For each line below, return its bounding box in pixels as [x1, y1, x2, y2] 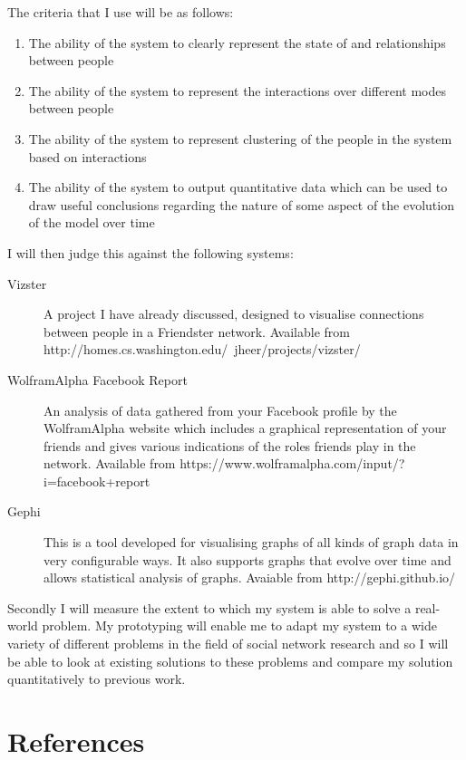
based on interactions [28, 147, 147, 166]
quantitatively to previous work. [7, 669, 186, 688]
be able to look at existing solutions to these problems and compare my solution [7, 651, 453, 670]
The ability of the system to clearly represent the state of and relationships [28, 33, 446, 52]
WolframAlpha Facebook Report [7, 370, 188, 389]
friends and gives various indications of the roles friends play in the [44, 436, 416, 455]
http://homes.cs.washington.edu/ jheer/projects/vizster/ [44, 340, 361, 359]
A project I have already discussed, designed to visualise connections [44, 304, 424, 323]
